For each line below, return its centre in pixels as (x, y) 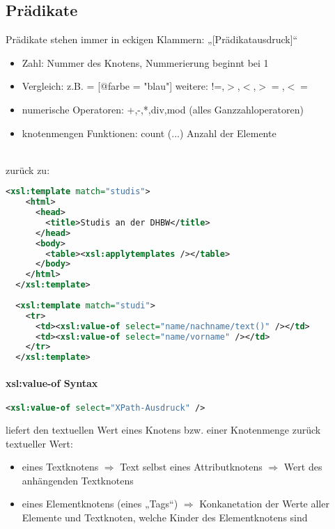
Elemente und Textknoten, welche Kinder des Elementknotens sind (165, 517)
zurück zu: (28, 169)
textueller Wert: (39, 443)
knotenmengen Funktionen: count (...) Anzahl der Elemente (149, 133)
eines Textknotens (60, 467)
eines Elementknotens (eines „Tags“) (100, 504)
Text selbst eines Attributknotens (191, 467)
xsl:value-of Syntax (52, 382)
